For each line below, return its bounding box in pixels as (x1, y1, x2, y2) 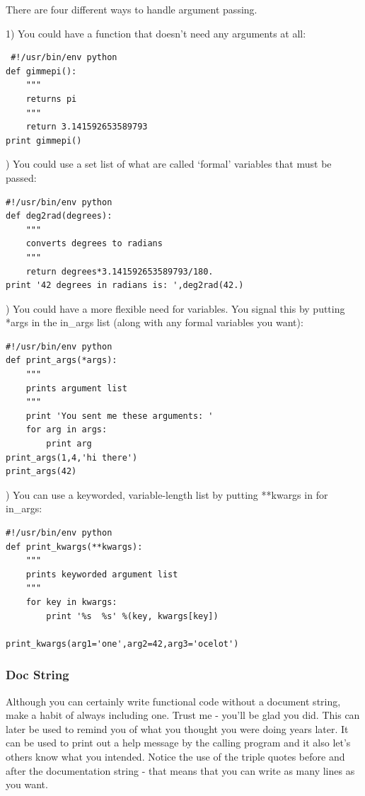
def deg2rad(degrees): (6, 211, 112, 221)
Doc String (6, 666, 69, 683)
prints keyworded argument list (25, 569, 178, 579)
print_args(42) (6, 466, 77, 477)
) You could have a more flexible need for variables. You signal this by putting (6, 301, 345, 316)
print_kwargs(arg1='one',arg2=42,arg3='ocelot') (6, 638, 239, 649)
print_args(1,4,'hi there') (6, 452, 138, 463)
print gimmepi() (6, 135, 82, 146)
